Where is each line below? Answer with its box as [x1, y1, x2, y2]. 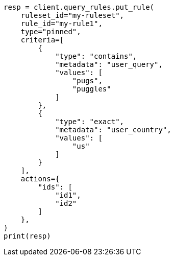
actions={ [20, 175, 60, 183]
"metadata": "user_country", [55, 126, 171, 134]
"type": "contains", [55, 52, 137, 60]
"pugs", [72, 77, 103, 85]
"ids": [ [38, 183, 72, 191]
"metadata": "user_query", [55, 60, 163, 68]
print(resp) [4, 232, 51, 240]
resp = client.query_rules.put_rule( [4, 3, 155, 11]
